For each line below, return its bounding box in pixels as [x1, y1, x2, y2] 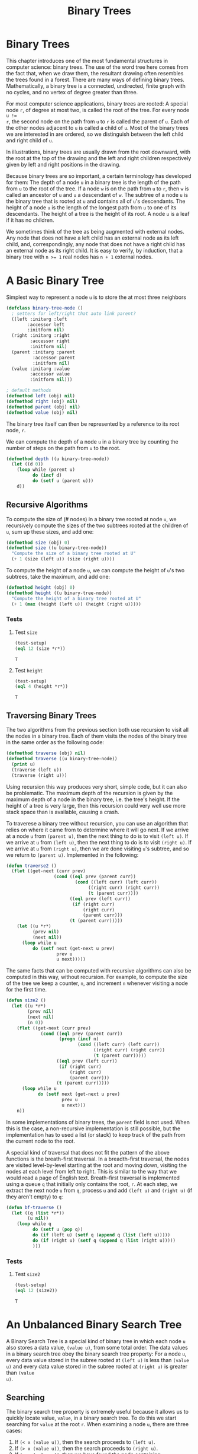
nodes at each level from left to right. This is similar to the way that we [6, 1168, 177, 1175]
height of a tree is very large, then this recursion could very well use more [6, 802, 186, 809]
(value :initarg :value [11, 366, 70, 372]
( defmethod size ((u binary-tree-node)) [6, 545, 108, 551]
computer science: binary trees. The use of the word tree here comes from [6, 63, 189, 71]
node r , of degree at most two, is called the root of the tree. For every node [6, 106, 190, 113]
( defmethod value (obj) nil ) [6, 409, 78, 416]
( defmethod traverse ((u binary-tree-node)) [6, 756, 118, 762]
